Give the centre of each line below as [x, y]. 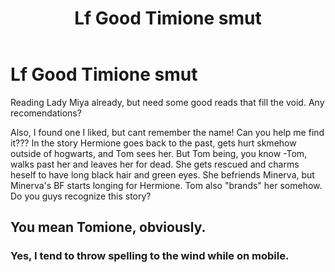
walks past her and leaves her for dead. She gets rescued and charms [155, 164]
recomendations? [46, 113]
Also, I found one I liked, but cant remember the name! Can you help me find [167, 132]
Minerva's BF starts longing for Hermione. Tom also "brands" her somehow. [166, 185]
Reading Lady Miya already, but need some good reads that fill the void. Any [167, 102]
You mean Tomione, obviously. [108, 227]
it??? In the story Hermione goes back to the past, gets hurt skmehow [153, 143]
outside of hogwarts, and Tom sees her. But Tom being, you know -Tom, [159, 153]
